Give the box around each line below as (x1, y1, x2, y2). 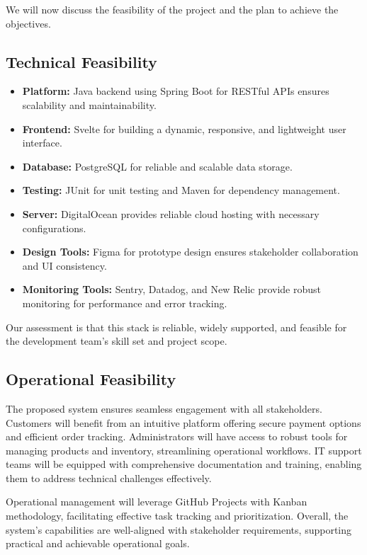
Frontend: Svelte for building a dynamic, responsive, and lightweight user (22, 121, 346, 136)
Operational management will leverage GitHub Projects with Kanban (6, 494, 307, 509)
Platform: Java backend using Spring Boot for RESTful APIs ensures (22, 84, 329, 98)
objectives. (6, 16, 51, 30)
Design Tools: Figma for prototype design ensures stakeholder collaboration (22, 244, 358, 259)
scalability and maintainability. (22, 97, 157, 112)
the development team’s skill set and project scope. (6, 333, 227, 348)
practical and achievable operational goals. (6, 536, 190, 551)
